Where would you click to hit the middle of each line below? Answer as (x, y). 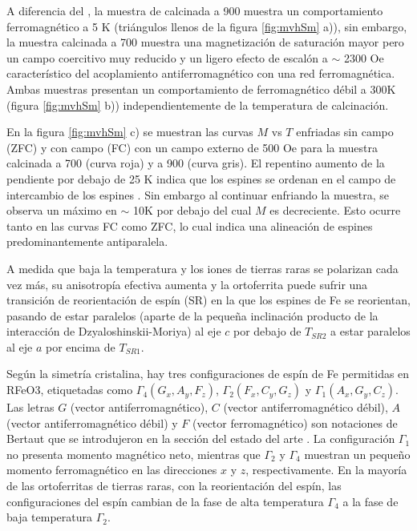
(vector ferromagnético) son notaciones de (295, 422)
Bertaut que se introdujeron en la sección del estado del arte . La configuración (201, 438)
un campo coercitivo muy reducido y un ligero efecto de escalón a (167, 57)
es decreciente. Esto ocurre (335, 210)
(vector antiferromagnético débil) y (92, 422)
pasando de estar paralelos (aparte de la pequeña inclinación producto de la (192, 315)
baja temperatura (50, 517)
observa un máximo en (62, 210)
